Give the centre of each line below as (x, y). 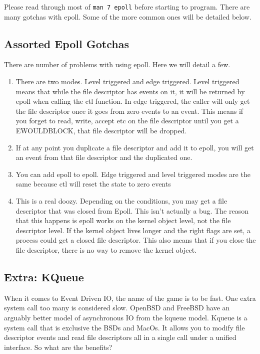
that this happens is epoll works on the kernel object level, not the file (123, 220)
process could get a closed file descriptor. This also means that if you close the (136, 240)
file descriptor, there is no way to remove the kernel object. (106, 249)
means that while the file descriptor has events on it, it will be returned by (130, 91)
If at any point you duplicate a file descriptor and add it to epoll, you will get (135, 147)
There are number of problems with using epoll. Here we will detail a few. (117, 64)
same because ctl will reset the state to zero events (93, 184)
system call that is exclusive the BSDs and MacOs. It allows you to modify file (124, 327)
